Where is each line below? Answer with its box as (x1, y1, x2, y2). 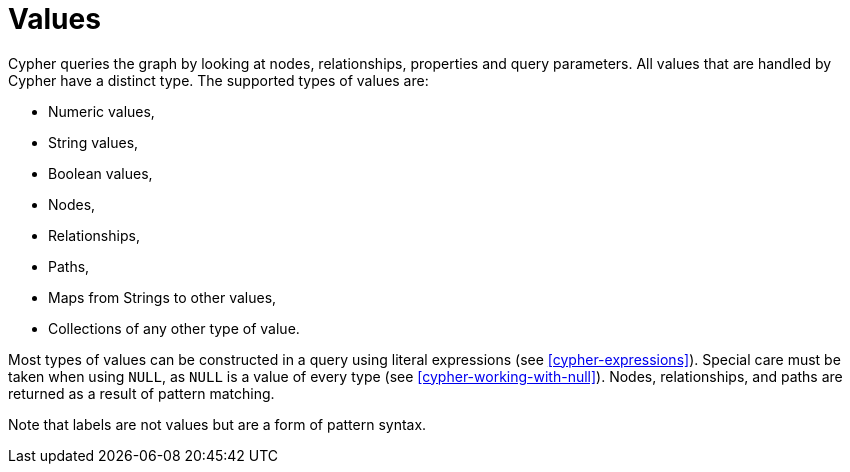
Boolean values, (48, 164, 153, 182)
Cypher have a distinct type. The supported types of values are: (8, 71, 429, 89)
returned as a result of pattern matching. (8, 384, 275, 402)
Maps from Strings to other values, (48, 288, 277, 306)
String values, (48, 133, 139, 151)
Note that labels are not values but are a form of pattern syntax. (8, 415, 427, 433)
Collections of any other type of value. (48, 319, 300, 337)
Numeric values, (48, 102, 155, 120)
